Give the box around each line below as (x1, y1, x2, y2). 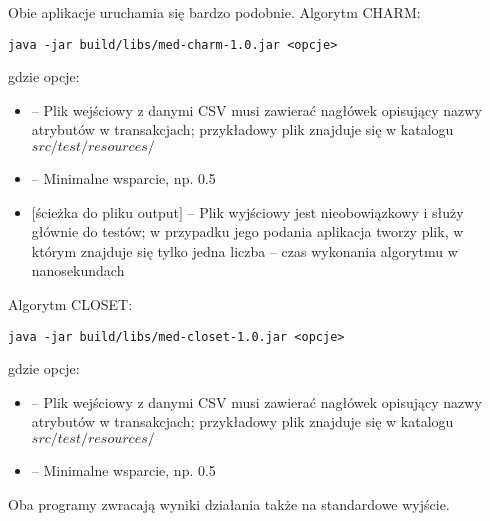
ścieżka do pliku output (35, 201, 179, 222)
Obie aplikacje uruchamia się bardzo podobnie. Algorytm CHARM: (8, 2, 421, 22)
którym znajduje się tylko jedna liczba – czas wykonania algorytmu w (31, 240, 458, 261)
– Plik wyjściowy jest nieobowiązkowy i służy (187, 201, 464, 222)
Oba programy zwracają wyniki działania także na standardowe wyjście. (8, 493, 450, 514)
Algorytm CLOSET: (8, 294, 133, 314)
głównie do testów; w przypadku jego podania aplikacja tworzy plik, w (31, 221, 464, 242)
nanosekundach (31, 260, 125, 281)
